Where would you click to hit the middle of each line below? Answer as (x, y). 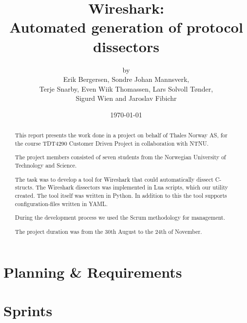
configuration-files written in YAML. (61, 203)
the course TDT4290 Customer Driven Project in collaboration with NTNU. (112, 143)
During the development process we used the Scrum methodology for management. (120, 218)
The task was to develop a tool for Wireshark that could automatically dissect (114, 179)
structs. (24, 187)
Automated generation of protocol (126, 27)
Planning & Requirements (93, 272)
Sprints (28, 310)
